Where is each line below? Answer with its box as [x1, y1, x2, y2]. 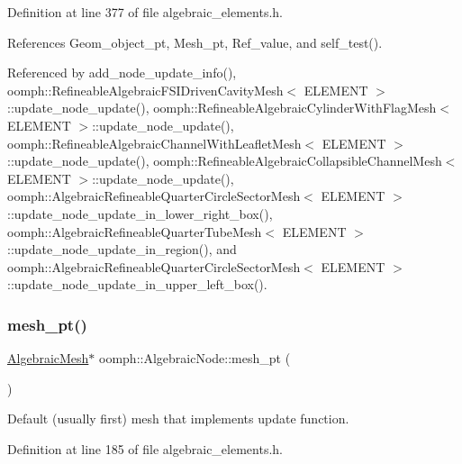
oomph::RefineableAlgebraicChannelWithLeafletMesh [7, 133, 302, 152]
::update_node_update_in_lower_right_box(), [7, 204, 273, 223]
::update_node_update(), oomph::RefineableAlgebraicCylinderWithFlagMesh [7, 98, 437, 117]
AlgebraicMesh [7, 349, 89, 368]
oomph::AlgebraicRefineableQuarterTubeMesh [7, 222, 262, 241]
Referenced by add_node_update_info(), [7, 63, 237, 82]
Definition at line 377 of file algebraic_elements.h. [7, 3, 283, 21]
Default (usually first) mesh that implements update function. [7, 409, 349, 428]
